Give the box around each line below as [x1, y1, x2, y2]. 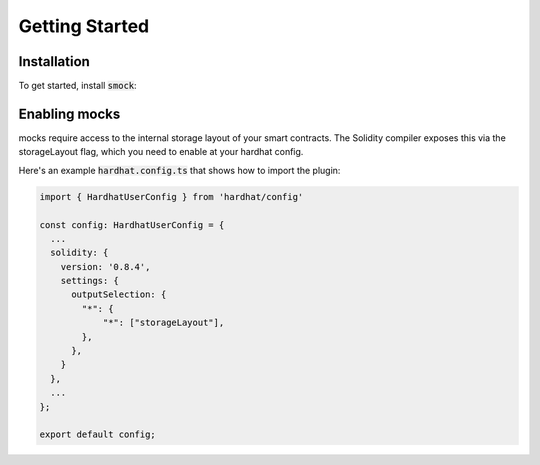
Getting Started [18, 15, 150, 37]
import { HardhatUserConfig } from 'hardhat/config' [39, 191, 304, 202]
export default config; [39, 429, 157, 440]
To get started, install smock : [18, 80, 137, 92]
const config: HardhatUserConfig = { [39, 219, 225, 230]
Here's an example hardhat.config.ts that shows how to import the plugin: [18, 164, 341, 176]
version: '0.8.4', [60, 261, 151, 272]
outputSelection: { [71, 289, 167, 300]
